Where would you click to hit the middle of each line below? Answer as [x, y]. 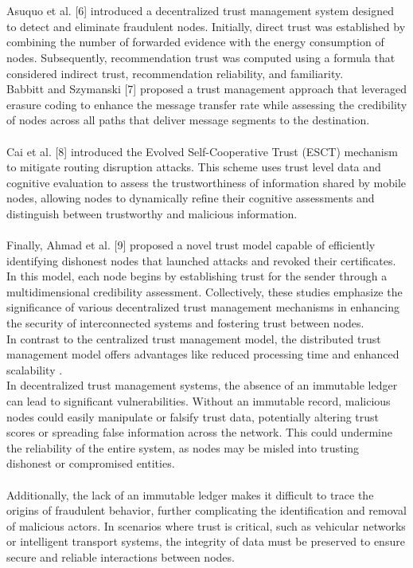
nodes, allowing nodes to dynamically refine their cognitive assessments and [191, 198]
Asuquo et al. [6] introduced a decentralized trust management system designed [200, 11]
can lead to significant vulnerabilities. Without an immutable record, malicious [199, 401]
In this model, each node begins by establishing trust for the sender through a [197, 276]
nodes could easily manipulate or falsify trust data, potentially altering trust [193, 416]
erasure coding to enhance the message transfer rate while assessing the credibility [207, 104]
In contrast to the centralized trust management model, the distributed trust [194, 338]
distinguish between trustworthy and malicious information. [152, 213]
